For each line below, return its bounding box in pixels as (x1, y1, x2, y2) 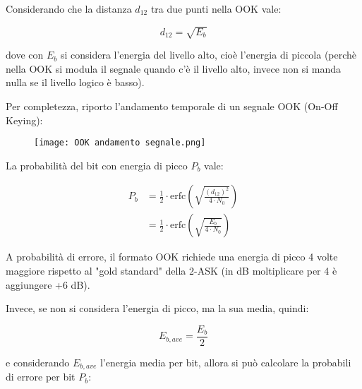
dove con (6, 47, 44, 62)
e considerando (6, 354, 70, 369)
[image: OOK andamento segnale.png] (34, 138, 206, 148)
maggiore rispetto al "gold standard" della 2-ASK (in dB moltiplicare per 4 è (6, 263, 337, 278)
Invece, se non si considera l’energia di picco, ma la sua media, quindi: (6, 301, 309, 316)
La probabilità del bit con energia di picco (6, 157, 188, 172)
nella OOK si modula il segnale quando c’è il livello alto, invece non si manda (6, 61, 342, 76)
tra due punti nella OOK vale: (150, 1, 282, 16)
